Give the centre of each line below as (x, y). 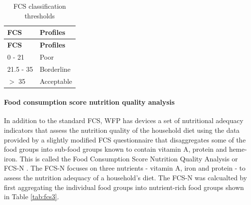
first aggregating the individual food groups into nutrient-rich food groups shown (124, 187)
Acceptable (56, 81)
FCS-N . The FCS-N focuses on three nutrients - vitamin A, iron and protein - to (125, 168)
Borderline (55, 69)
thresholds (40, 15)
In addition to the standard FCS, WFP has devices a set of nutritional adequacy (124, 120)
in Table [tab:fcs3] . (31, 197)
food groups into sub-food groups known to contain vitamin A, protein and (116, 149)
